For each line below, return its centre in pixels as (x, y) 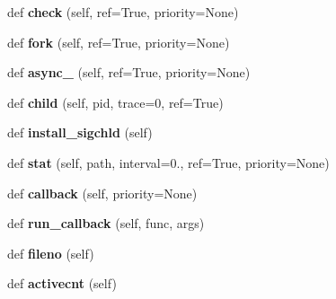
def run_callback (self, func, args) (106, 223)
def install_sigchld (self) (80, 132)
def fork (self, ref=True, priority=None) (119, 42)
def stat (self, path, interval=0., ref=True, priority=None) (168, 162)
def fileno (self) (51, 253)
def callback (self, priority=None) (102, 193)
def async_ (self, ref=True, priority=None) (129, 72)
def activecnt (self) (62, 283)
